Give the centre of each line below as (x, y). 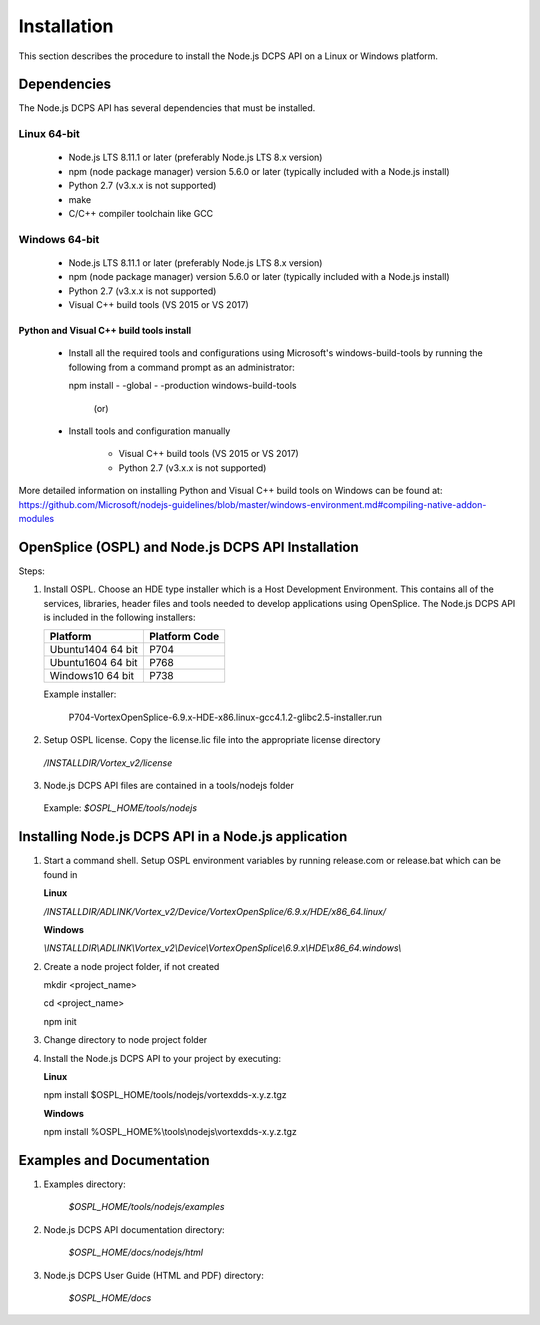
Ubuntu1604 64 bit (94, 663)
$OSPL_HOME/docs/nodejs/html (136, 1252)
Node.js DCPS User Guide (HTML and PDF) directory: (154, 1275)
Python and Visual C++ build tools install (105, 331)
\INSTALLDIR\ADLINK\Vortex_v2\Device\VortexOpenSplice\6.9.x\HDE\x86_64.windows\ (222, 948)
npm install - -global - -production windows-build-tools (182, 386)
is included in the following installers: (119, 617)
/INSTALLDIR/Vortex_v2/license (108, 762)
